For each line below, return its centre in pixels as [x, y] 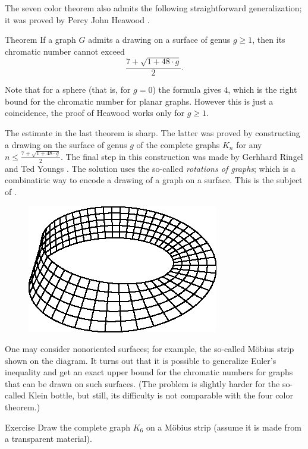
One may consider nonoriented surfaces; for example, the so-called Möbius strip [150, 349]
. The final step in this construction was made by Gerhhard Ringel [182, 156]
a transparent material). [48, 439]
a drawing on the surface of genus [66, 144]
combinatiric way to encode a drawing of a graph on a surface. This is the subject [154, 180]
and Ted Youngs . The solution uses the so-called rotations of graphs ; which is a [150, 168]
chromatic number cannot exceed [65, 51]
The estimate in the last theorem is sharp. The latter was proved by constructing [153, 133]
